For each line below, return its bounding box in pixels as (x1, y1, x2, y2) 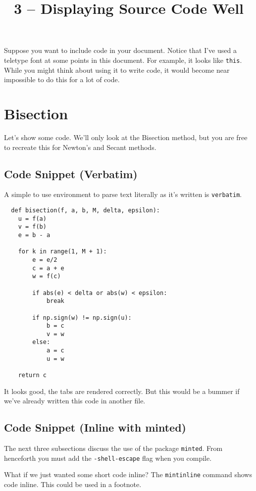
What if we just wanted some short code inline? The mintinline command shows (4, 469, 252, 480)
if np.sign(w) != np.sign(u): (32, 314, 132, 321)
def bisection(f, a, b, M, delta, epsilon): (11, 206, 160, 214)
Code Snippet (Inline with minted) (4, 420, 186, 435)
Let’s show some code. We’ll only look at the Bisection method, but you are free (4, 132, 248, 142)
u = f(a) (18, 215, 47, 222)
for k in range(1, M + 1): (18, 248, 107, 255)
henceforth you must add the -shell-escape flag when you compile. (4, 452, 212, 463)
